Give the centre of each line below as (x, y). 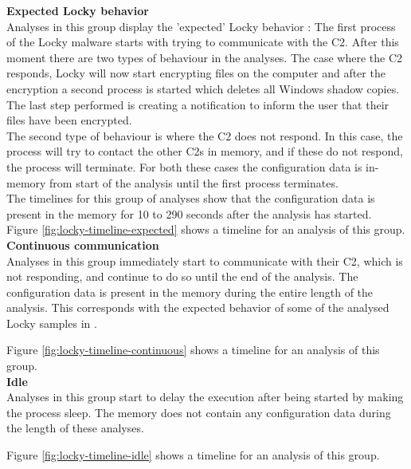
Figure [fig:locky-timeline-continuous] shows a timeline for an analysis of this (193, 350)
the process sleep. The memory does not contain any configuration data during (199, 412)
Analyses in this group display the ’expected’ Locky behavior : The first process (201, 26)
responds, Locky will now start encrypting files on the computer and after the (196, 73)
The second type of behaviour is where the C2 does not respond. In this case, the (205, 135)
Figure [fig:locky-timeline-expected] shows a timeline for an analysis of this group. (206, 229)
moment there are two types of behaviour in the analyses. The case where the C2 (204, 57)
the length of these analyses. (75, 428)
